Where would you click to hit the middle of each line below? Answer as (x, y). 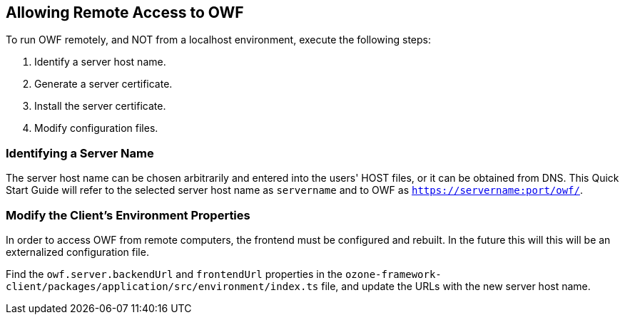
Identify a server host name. (100, 62)
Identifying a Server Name (80, 153)
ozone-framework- (393, 274)
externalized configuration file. (77, 252)
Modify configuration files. (96, 128)
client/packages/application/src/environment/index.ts (162, 286)
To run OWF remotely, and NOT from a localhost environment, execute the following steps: (218, 40)
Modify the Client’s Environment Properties (128, 215)
